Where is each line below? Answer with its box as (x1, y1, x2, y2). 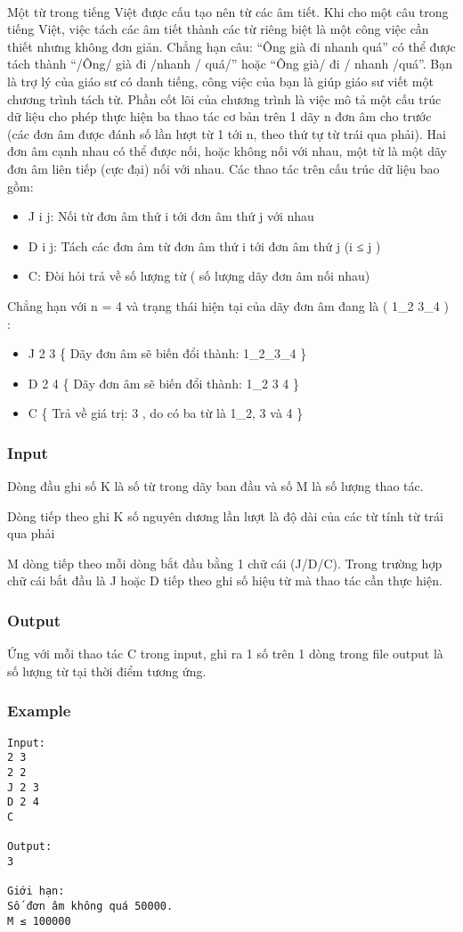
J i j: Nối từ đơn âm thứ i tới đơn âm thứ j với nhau (28, 207, 314, 225)
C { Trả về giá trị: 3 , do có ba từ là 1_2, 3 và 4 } (28, 404, 304, 422)
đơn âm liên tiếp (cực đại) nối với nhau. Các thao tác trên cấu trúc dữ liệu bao (7, 159, 440, 177)
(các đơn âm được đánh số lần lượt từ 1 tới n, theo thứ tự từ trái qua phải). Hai (7, 124, 446, 143)
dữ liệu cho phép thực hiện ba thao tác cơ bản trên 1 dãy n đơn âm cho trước (7, 107, 432, 126)
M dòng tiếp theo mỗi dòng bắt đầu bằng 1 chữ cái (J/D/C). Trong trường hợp (7, 553, 443, 572)
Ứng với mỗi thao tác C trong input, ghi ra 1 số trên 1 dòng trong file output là (7, 644, 443, 663)
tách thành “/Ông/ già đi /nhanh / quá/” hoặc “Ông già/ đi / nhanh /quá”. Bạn (7, 54, 452, 73)
